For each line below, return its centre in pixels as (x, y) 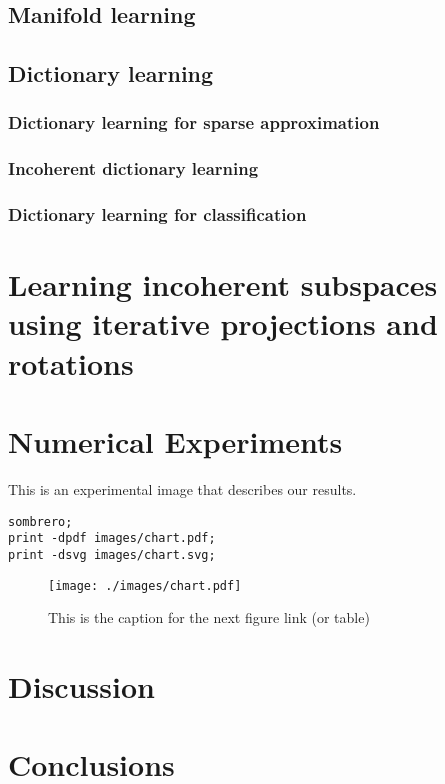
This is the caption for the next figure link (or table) (209, 617)
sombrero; (40, 521)
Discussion (81, 685)
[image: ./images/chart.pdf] (145, 585)
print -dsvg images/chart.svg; (112, 554)
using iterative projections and (223, 323)
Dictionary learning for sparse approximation (194, 122)
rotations (71, 362)
